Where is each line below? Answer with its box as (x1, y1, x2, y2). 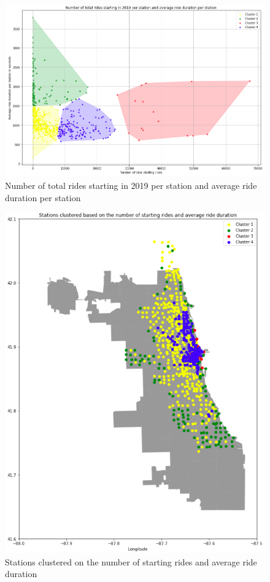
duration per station (5, 191, 81, 204)
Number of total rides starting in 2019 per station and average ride (5, 179, 257, 192)
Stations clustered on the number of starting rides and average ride (5, 555, 257, 568)
